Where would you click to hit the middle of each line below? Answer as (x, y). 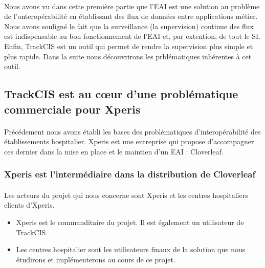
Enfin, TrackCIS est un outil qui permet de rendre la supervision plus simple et (129, 46)
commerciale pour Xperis (72, 109)
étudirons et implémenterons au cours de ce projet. (96, 259)
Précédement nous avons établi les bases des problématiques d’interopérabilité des (132, 131)
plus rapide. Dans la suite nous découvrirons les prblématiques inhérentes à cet (128, 56)
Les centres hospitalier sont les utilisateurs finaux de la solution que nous (131, 249)
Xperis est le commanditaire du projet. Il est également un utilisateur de (130, 222)
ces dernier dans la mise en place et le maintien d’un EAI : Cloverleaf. (114, 151)
